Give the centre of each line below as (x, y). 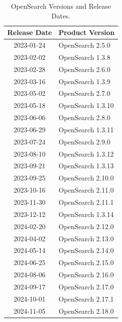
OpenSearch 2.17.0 (86, 286)
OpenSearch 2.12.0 (86, 226)
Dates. (61, 15)
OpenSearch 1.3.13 (86, 166)
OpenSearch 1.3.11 (86, 129)
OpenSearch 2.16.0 (86, 275)
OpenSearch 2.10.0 (86, 178)
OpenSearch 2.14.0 (86, 250)
